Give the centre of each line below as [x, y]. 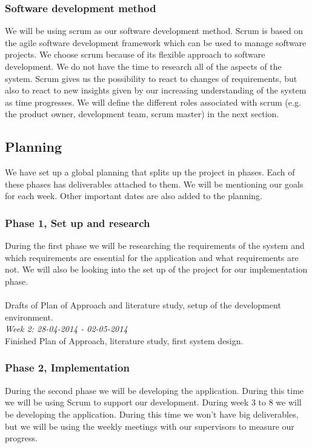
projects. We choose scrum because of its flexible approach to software [135, 54]
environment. [29, 317]
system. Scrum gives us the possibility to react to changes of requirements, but [151, 78]
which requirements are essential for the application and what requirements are [152, 257]
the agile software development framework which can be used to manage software [156, 42]
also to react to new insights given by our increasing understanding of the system [156, 90]
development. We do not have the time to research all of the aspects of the [143, 66]
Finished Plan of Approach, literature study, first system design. [124, 340]
